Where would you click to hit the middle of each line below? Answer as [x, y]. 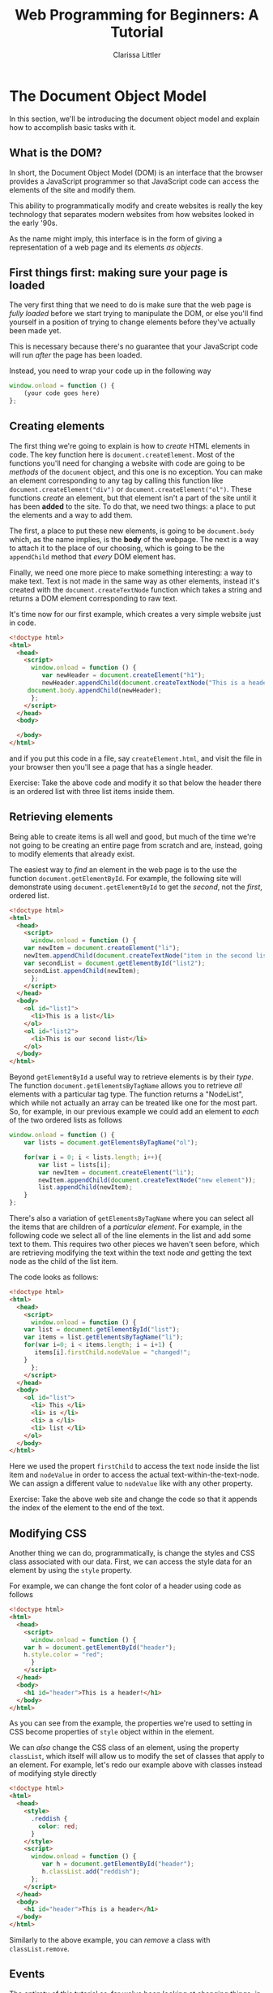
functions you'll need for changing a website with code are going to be [127, 463]
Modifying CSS [48, 1533]
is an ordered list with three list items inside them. [92, 791]
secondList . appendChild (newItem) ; [82, 970]
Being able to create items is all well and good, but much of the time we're [132, 836]
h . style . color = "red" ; [64, 1655]
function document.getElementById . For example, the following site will [125, 878]
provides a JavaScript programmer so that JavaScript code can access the [134, 181]
